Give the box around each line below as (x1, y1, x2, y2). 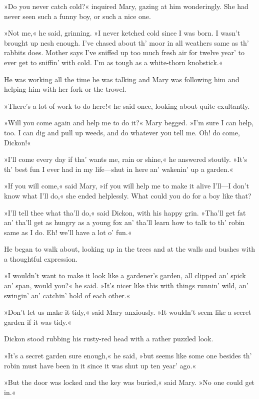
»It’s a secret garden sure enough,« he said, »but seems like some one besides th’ (4, 350, 252, 361)
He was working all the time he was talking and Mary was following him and (4, 74, 239, 84)
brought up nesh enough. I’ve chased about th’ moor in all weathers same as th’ (4, 37, 249, 48)
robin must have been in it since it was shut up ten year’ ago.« (4, 360, 196, 370)
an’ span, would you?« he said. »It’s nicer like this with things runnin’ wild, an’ (4, 280, 248, 291)
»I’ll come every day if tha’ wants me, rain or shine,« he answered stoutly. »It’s (4, 154, 247, 164)
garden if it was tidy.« (4, 316, 71, 327)
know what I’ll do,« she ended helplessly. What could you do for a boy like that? (4, 190, 251, 201)
